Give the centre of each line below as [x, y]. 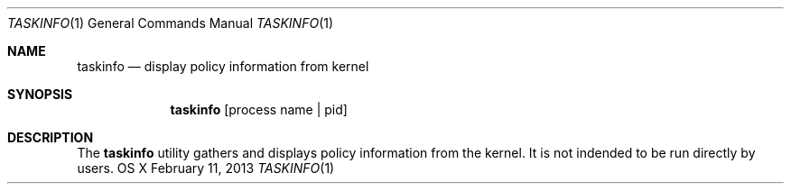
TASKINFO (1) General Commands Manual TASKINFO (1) [171, 23]
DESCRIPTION [51, 137]
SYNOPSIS [40, 94]
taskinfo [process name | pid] [259, 109]
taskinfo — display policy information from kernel [223, 66]
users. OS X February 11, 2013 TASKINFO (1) [206, 168]
